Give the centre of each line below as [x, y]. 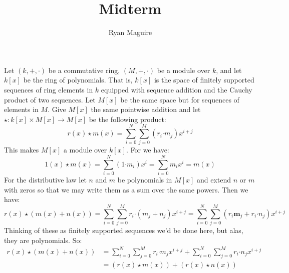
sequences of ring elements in [49, 89]
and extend [214, 180]
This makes [22, 150]
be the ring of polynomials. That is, [78, 80]
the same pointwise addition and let [146, 109]
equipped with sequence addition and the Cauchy [177, 89]
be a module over [184, 70]
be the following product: [127, 119]
